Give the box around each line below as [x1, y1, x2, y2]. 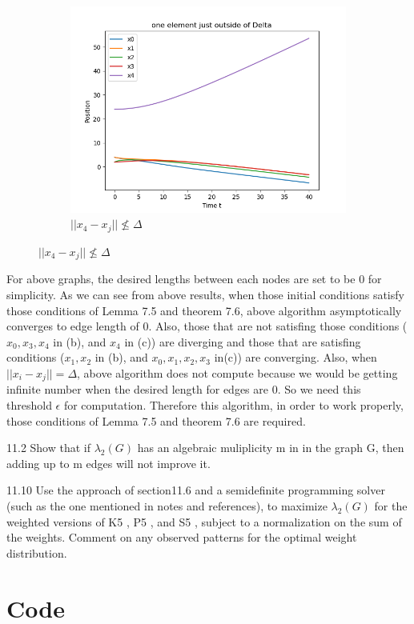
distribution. [6, 544, 67, 561]
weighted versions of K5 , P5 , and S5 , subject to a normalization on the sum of [6, 513, 402, 530]
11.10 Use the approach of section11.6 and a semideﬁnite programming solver [6, 482, 385, 498]
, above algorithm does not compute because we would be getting [77, 364, 398, 381]
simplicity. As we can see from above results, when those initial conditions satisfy [6, 286, 404, 302]
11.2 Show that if [6, 439, 91, 456]
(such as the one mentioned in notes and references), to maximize [6, 497, 328, 514]
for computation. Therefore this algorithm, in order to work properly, [63, 396, 404, 413]
